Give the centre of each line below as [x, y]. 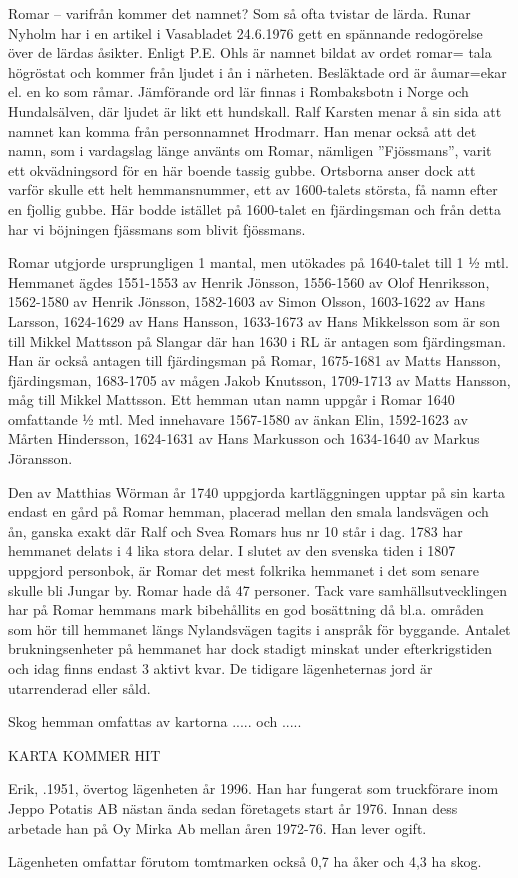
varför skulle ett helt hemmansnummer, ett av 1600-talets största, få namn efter [253, 189]
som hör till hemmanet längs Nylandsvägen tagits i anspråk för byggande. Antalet [259, 628]
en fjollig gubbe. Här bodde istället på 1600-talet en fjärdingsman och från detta [255, 208]
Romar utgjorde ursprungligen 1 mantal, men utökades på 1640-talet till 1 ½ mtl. [258, 262]
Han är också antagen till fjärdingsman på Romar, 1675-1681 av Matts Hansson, [254, 360]
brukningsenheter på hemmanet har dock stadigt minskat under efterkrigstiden [250, 648]
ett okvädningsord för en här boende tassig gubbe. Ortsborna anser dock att [242, 169]
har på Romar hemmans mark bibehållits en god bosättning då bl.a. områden [246, 609]
